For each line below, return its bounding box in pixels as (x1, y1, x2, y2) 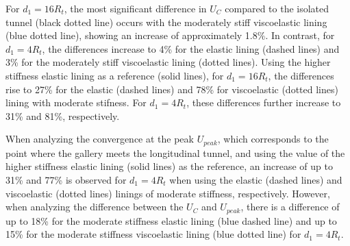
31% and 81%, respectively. (5, 108, 120, 123)
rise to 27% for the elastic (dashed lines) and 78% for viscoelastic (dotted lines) (5, 82, 338, 96)
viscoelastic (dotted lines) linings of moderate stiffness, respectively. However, (5, 186, 330, 200)
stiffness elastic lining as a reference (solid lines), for (5, 68, 224, 82)
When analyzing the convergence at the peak (5, 132, 194, 146)
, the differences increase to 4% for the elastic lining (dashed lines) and (42, 41, 340, 56)
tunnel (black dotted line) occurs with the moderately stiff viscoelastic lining (5, 14, 327, 29)
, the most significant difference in (64, 1, 207, 15)
